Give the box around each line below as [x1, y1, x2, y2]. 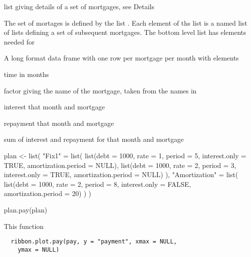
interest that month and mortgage [4, 102, 105, 112]
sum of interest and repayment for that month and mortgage [4, 134, 184, 144]
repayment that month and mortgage [4, 118, 114, 128]
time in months [4, 69, 49, 79]
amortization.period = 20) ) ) [4, 188, 91, 198]
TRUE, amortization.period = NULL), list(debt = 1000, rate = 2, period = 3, [4, 160, 236, 170]
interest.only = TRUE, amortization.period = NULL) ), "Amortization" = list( [4, 169, 238, 180]
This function [4, 221, 44, 231]
